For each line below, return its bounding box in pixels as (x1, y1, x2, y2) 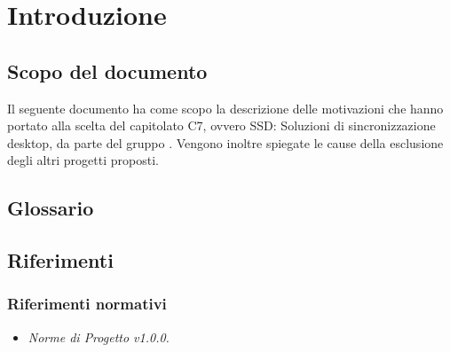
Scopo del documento (7, 57, 208, 84)
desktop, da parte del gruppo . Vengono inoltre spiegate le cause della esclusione (7, 133, 444, 152)
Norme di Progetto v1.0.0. (28, 327, 170, 346)
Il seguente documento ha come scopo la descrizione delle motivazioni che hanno (7, 98, 444, 117)
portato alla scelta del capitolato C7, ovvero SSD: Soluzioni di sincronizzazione (7, 116, 436, 135)
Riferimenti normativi (7, 293, 167, 315)
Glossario (7, 194, 94, 222)
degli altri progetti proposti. (7, 151, 159, 169)
